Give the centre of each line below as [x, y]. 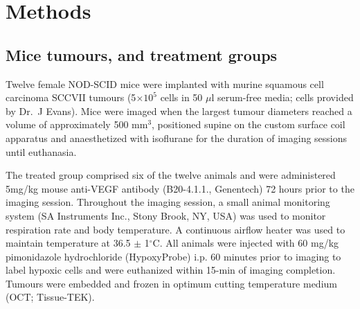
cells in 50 [181, 97]
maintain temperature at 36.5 [68, 243]
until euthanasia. [41, 151]
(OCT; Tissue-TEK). [50, 297]
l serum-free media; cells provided [282, 97]
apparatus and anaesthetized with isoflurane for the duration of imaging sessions [177, 138]
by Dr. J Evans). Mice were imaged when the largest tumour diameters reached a [179, 111]
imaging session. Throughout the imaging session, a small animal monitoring [168, 202]
